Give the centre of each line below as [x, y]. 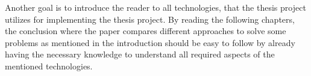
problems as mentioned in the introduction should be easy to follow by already [150, 42]
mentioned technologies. [49, 66]
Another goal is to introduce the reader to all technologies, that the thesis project [155, 7]
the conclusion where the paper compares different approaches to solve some [146, 31]
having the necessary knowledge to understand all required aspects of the [140, 54]
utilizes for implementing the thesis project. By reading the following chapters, [150, 19]
